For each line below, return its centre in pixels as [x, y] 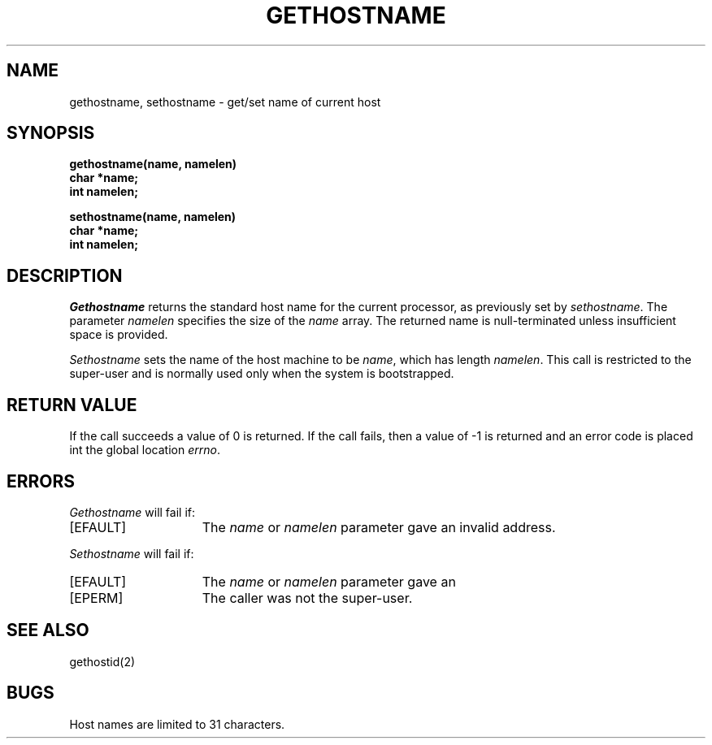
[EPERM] [96, 598]
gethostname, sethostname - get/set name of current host [225, 102]
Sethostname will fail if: [132, 553]
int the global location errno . [145, 450]
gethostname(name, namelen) [153, 164]
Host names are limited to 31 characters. [177, 724]
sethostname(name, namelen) [153, 217]
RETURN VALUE [72, 405]
